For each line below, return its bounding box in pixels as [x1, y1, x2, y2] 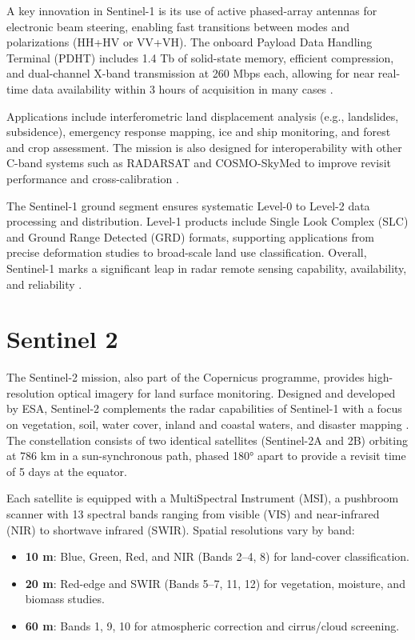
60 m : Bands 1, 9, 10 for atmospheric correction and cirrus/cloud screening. [25, 617, 400, 634]
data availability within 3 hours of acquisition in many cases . [31, 80, 333, 97]
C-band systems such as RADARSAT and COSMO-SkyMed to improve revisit [6, 154, 391, 171]
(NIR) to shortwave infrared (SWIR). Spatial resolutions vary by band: [6, 521, 355, 538]
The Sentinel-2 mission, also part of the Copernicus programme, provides [6, 369, 365, 386]
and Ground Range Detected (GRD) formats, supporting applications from [6, 228, 374, 245]
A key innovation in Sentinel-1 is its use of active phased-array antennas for [6, 2, 377, 18]
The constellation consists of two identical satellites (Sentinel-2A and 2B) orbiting [6, 431, 408, 448]
